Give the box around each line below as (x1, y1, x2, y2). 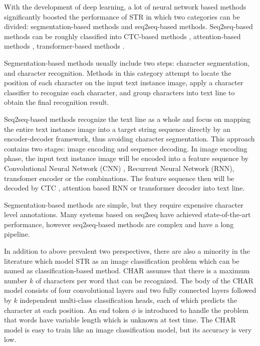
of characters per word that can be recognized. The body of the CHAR (35, 275, 253, 285)
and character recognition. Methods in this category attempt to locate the (4, 67, 231, 78)
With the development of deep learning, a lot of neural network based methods (4, 2, 246, 12)
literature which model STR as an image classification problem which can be (4, 255, 239, 266)
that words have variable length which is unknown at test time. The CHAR (4, 314, 236, 325)
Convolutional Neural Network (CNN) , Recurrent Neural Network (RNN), (4, 162, 234, 173)
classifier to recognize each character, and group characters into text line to (4, 87, 235, 97)
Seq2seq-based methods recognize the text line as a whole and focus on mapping (4, 113, 250, 124)
